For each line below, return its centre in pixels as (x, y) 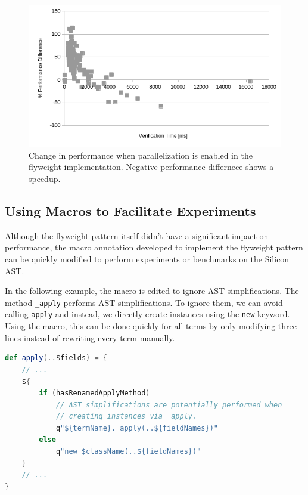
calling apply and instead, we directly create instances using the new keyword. (147, 314)
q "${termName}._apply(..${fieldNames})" (137, 428)
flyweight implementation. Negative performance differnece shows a (151, 167)
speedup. (45, 179)
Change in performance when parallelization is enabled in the (141, 155)
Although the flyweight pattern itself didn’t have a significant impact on (137, 235)
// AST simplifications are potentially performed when (169, 405)
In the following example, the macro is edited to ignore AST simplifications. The (152, 291)
